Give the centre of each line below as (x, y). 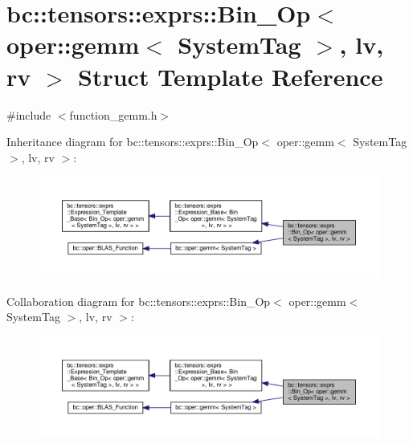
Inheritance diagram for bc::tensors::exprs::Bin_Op (133, 142)
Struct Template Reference (231, 76)
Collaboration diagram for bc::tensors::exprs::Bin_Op (139, 301)
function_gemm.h (113, 114)
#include (29, 114)
